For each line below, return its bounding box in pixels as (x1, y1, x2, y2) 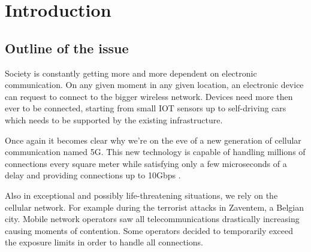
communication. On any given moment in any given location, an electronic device (5, 78, 304, 91)
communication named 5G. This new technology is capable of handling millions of (5, 145, 306, 158)
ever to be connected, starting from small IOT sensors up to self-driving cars (5, 102, 286, 114)
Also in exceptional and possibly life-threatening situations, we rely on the (5, 189, 278, 201)
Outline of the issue (5, 38, 129, 57)
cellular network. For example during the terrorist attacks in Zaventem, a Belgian (5, 201, 304, 213)
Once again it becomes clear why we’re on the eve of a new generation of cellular (5, 133, 301, 146)
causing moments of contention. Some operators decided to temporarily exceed (5, 224, 294, 236)
